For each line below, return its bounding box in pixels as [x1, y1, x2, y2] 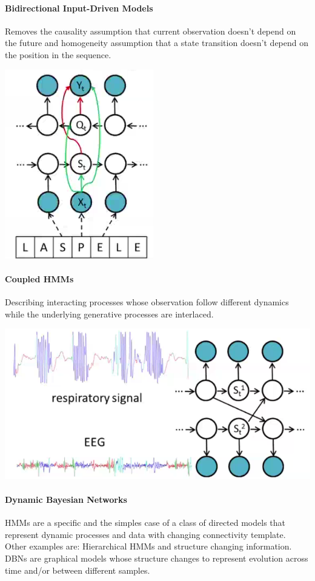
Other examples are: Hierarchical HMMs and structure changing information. [5, 540, 292, 553]
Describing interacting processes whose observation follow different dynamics [5, 295, 289, 308]
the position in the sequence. [5, 48, 111, 61]
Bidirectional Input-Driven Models [5, 1, 153, 14]
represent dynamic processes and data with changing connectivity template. [5, 528, 286, 540]
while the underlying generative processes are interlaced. [5, 307, 214, 320]
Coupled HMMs [5, 272, 74, 285]
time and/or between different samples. [5, 563, 150, 576]
